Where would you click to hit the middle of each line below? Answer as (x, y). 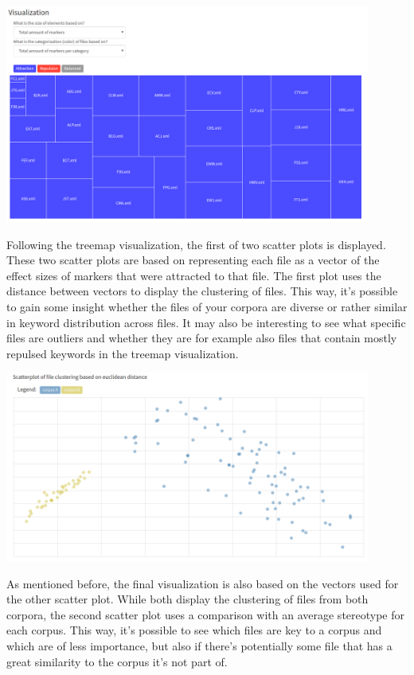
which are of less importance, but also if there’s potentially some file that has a (199, 645)
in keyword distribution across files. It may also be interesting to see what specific (206, 322)
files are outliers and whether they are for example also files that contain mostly (202, 338)
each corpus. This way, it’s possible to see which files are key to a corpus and (194, 630)
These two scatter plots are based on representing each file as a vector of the (193, 260)
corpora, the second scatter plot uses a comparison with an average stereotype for (206, 614)
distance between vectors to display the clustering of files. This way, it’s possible (202, 291)
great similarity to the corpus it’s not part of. (117, 661)
